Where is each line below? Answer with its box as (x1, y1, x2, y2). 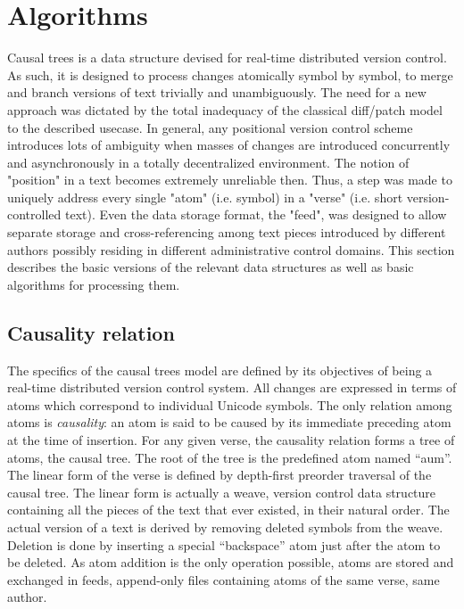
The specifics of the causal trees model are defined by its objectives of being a (7, 360, 433, 379)
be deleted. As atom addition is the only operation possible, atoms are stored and (7, 553, 454, 572)
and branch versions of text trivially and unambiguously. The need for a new (7, 83, 427, 102)
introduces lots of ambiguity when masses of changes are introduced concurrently (7, 136, 451, 154)
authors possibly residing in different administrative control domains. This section (7, 240, 455, 259)
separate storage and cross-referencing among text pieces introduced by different (7, 223, 446, 242)
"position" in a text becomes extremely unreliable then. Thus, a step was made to (7, 170, 452, 189)
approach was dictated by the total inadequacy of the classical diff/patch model (7, 100, 443, 119)
